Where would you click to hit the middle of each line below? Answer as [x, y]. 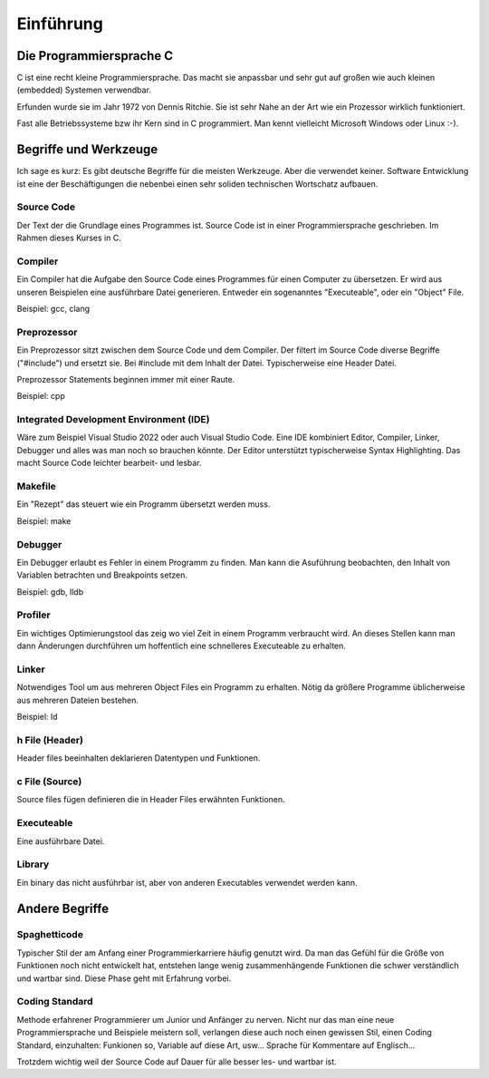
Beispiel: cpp [41, 396]
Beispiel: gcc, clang [53, 308]
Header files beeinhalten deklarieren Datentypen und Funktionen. [139, 758]
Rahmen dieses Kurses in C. [69, 238]
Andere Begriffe [62, 908]
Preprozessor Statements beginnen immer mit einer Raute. [126, 379]
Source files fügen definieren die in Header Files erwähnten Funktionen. [151, 800]
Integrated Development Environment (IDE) [113, 420]
